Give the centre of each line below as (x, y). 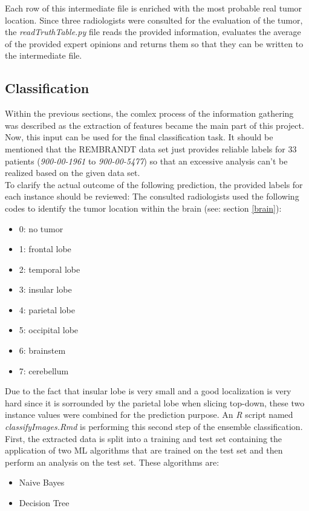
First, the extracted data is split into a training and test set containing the (144, 438)
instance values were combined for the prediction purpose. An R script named (149, 415)
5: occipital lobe (49, 330)
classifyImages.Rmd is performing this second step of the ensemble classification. (154, 427)
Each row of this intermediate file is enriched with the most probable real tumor (154, 8)
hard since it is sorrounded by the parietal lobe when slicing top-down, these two (155, 402)
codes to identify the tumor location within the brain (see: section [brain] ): (143, 208)
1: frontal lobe (45, 249)
